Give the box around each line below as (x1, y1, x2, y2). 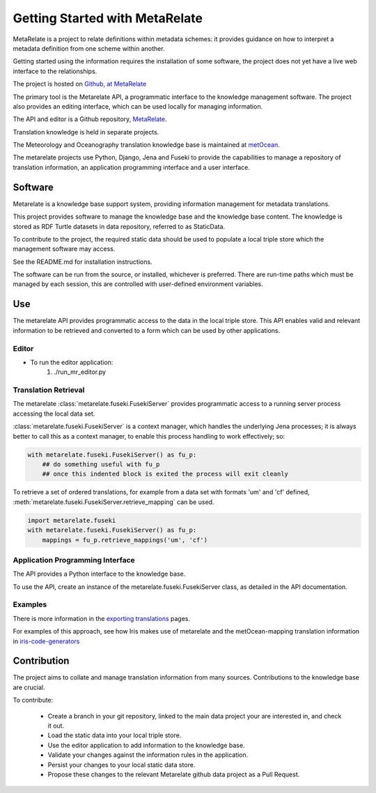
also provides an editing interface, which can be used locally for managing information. (13, 102, 263, 111)
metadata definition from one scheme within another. (13, 44, 165, 52)
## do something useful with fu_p (42, 460, 160, 468)
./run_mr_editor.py (54, 368, 107, 376)
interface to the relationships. (13, 67, 97, 75)
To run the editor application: (30, 358, 113, 366)
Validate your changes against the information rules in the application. (47, 751, 249, 759)
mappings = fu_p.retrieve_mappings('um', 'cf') (42, 536, 208, 544)
